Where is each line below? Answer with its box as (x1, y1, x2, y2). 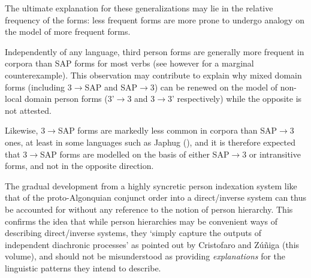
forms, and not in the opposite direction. (5, 159, 154, 172)
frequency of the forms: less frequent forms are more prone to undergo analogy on (5, 13, 304, 26)
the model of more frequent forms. (5, 25, 131, 38)
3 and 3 (127, 92, 155, 105)
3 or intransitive (242, 147, 301, 160)
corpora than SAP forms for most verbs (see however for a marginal (5, 57, 254, 69)
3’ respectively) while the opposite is (168, 92, 302, 105)
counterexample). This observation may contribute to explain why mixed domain (5, 68, 302, 81)
